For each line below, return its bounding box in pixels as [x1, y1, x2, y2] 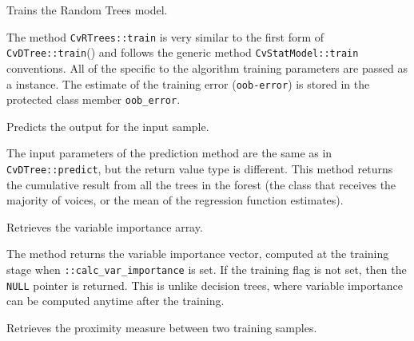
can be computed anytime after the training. [6, 292, 225, 309]
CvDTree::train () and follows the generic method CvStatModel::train [6, 44, 359, 61]
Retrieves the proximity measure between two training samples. [6, 319, 317, 335]
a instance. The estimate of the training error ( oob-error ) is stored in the [6, 75, 370, 92]
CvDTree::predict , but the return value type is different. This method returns [6, 161, 393, 176]
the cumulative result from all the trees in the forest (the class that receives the [6, 176, 396, 192]
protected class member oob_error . [6, 91, 181, 108]
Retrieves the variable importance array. [6, 218, 203, 235]
